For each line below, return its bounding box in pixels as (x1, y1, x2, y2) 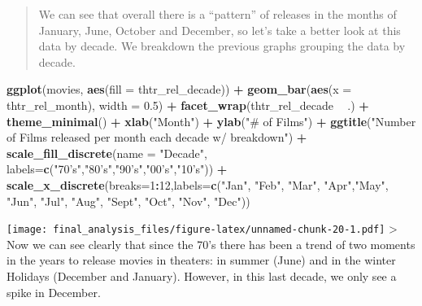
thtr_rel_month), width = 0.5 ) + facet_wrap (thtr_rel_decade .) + (7, 96, 369, 113)
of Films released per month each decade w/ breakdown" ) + (7, 129, 307, 146)
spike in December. (7, 283, 101, 300)
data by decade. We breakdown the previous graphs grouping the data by (38, 37, 406, 55)
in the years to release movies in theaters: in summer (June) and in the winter (7, 251, 396, 269)
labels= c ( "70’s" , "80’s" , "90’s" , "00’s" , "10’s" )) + (7, 160, 228, 177)
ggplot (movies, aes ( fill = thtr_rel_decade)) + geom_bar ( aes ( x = (7, 81, 352, 98)
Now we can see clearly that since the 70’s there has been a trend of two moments (7, 235, 415, 252)
